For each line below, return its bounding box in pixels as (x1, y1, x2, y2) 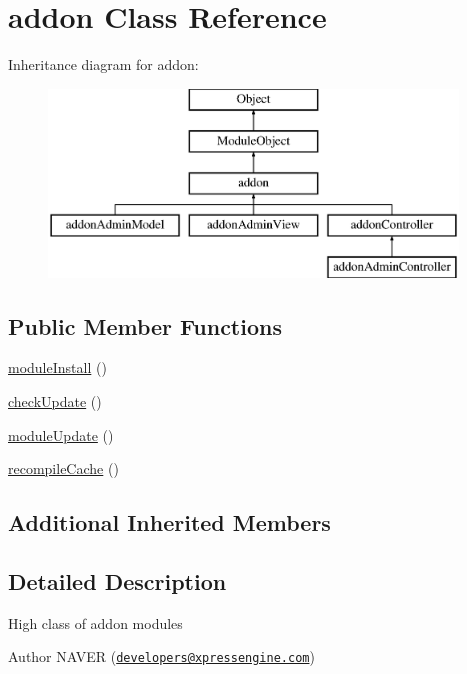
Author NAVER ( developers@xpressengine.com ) (8, 646, 315, 667)
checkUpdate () (8, 391, 102, 412)
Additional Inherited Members (8, 507, 331, 538)
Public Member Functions (8, 310, 282, 341)
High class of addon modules (8, 612, 183, 633)
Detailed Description (8, 566, 227, 597)
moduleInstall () (8, 357, 107, 378)
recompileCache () (8, 458, 119, 479)
